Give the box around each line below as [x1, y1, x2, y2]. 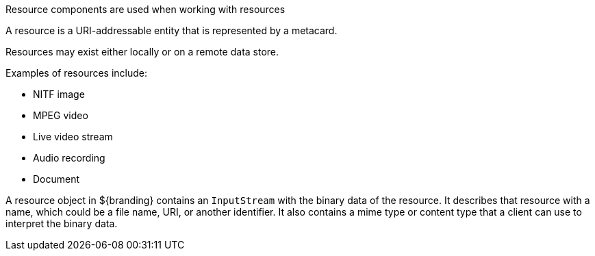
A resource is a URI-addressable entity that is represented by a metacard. [5, 25, 338, 36]
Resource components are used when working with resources [5, 3, 286, 15]
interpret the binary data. [5, 218, 118, 229]
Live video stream [33, 131, 113, 142]
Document [33, 173, 80, 185]
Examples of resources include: [5, 67, 148, 79]
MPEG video [33, 110, 88, 121]
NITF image [33, 88, 85, 100]
